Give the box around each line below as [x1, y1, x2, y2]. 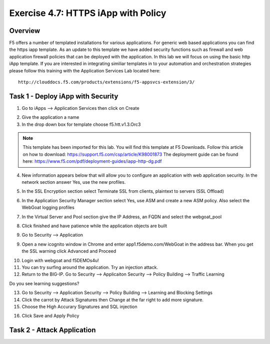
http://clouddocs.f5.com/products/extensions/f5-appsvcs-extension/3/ [18, 79, 195, 85]
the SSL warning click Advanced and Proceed [21, 248, 116, 254]
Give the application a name [21, 114, 79, 120]
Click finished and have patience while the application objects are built [21, 223, 167, 229]
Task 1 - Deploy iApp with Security [9, 92, 118, 100]
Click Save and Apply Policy [21, 313, 79, 319]
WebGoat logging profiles [21, 205, 74, 211]
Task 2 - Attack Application [9, 326, 96, 335]
